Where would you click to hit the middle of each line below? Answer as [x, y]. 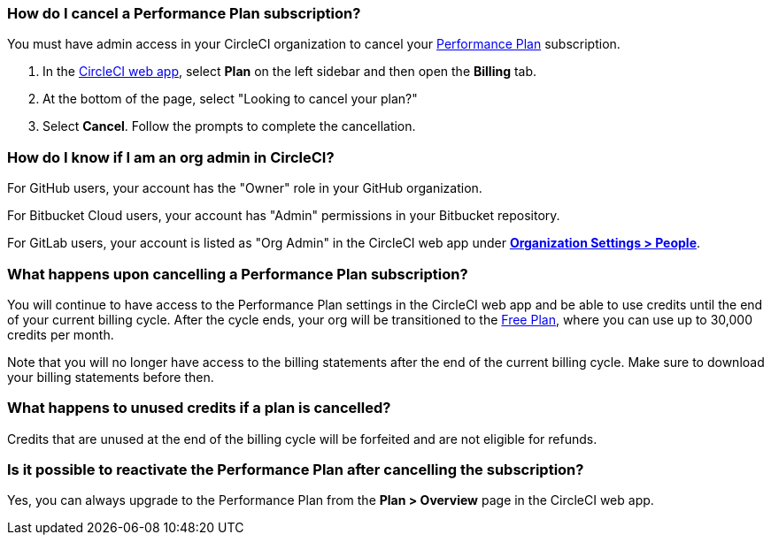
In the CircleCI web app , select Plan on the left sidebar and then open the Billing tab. [290, 72]
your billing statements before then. [111, 377]
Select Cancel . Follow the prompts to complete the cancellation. [229, 126]
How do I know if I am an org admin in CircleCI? [171, 157]
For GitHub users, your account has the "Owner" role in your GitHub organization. [245, 188]
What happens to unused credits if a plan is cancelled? [199, 408]
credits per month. [61, 334]
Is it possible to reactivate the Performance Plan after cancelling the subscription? [296, 469]
